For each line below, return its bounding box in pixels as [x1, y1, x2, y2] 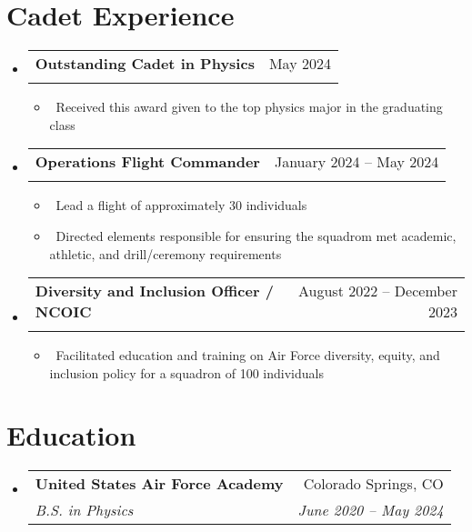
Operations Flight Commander [35, 151, 260, 173]
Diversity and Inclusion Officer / [35, 280, 274, 302]
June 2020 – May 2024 [297, 499, 444, 521]
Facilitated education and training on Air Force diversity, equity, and [55, 346, 440, 365]
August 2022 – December [298, 280, 457, 302]
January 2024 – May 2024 [274, 151, 439, 173]
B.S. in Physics [35, 499, 134, 521]
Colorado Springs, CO [303, 473, 444, 495]
